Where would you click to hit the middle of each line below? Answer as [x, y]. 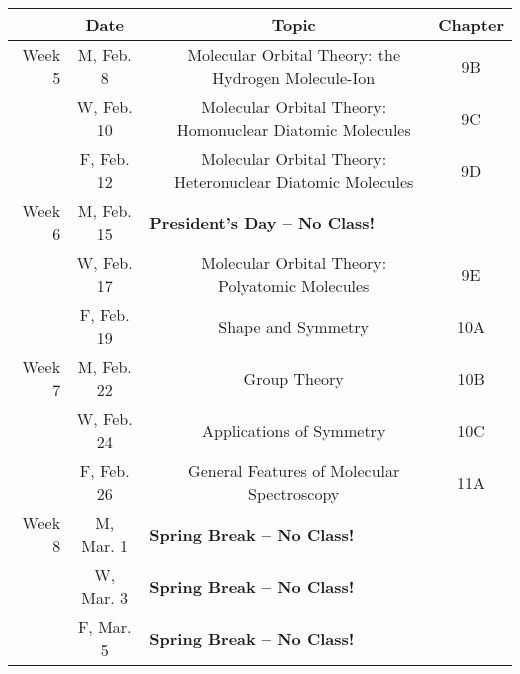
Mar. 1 [105, 545]
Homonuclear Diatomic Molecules [293, 129]
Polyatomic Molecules [293, 285]
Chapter [471, 24]
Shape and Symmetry [294, 326]
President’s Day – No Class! [262, 222]
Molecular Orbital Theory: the [293, 54]
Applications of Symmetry [294, 430]
